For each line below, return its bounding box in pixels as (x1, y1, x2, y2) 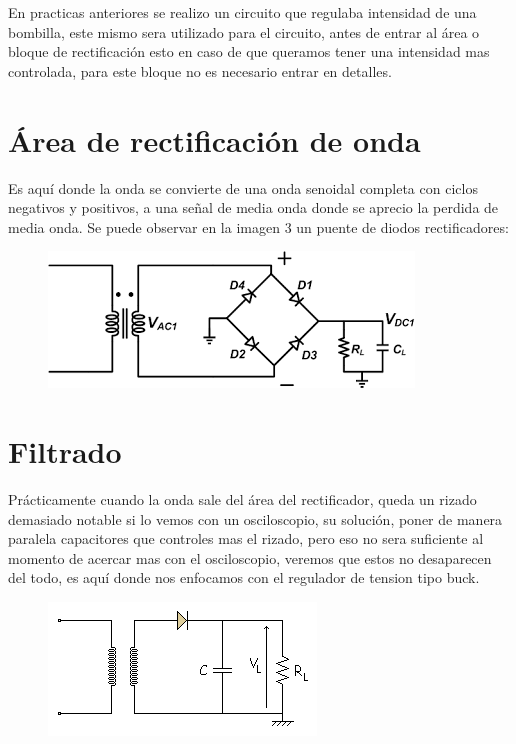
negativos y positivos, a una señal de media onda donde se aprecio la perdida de (8, 197, 499, 218)
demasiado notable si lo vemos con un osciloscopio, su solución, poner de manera (8, 508, 503, 529)
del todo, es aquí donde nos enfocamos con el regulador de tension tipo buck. (8, 567, 480, 588)
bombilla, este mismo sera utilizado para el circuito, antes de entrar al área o (8, 21, 480, 42)
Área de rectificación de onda (8, 119, 421, 160)
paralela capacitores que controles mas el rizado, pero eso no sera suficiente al (8, 528, 484, 549)
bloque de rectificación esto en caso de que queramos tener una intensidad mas (8, 41, 490, 62)
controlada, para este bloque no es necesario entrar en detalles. (8, 60, 392, 81)
